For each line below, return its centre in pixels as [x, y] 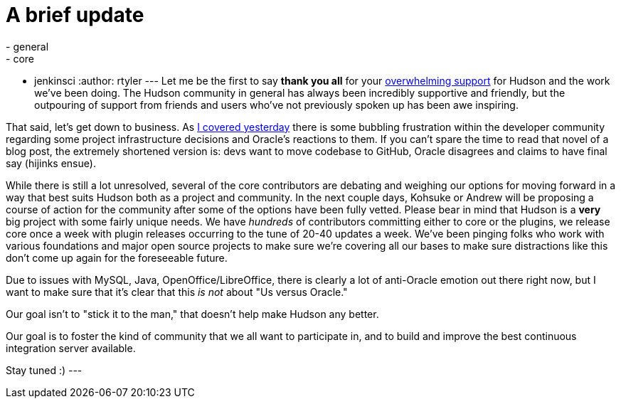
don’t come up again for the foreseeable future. [117, 257]
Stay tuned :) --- [44, 370]
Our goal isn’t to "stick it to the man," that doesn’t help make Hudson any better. [192, 314]
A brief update [75, 15]
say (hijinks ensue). [51, 163]
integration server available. [71, 348]
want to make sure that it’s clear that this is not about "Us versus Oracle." [177, 292]
